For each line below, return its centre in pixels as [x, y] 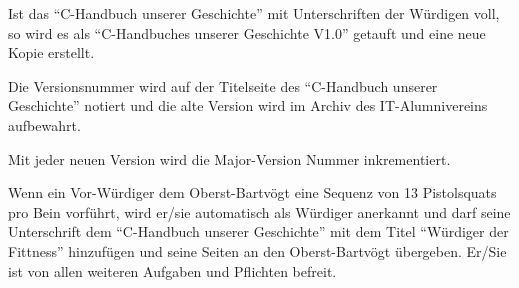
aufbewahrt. [44, 124]
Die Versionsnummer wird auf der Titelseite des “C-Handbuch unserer [223, 85]
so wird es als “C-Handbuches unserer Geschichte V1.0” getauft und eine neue [247, 32]
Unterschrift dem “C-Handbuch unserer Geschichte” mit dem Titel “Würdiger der [258, 231]
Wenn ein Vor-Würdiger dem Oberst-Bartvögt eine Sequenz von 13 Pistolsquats [252, 192]
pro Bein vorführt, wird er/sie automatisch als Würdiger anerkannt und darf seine [259, 211]
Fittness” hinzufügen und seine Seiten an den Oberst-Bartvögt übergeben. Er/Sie [257, 250]
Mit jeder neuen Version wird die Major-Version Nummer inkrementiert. [229, 158]
